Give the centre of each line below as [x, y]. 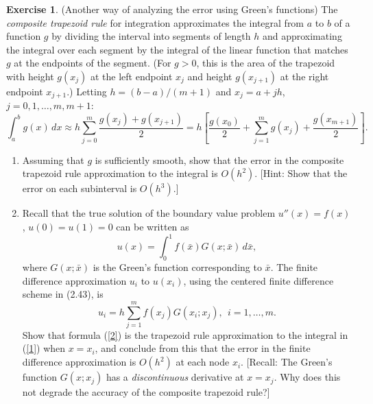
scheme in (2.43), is [63, 294]
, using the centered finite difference [258, 280]
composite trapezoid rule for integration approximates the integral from [155, 22]
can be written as [153, 227]
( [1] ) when [44, 348]
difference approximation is [79, 362]
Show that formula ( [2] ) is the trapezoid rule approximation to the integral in [185, 334]
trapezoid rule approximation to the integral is [120, 173]
